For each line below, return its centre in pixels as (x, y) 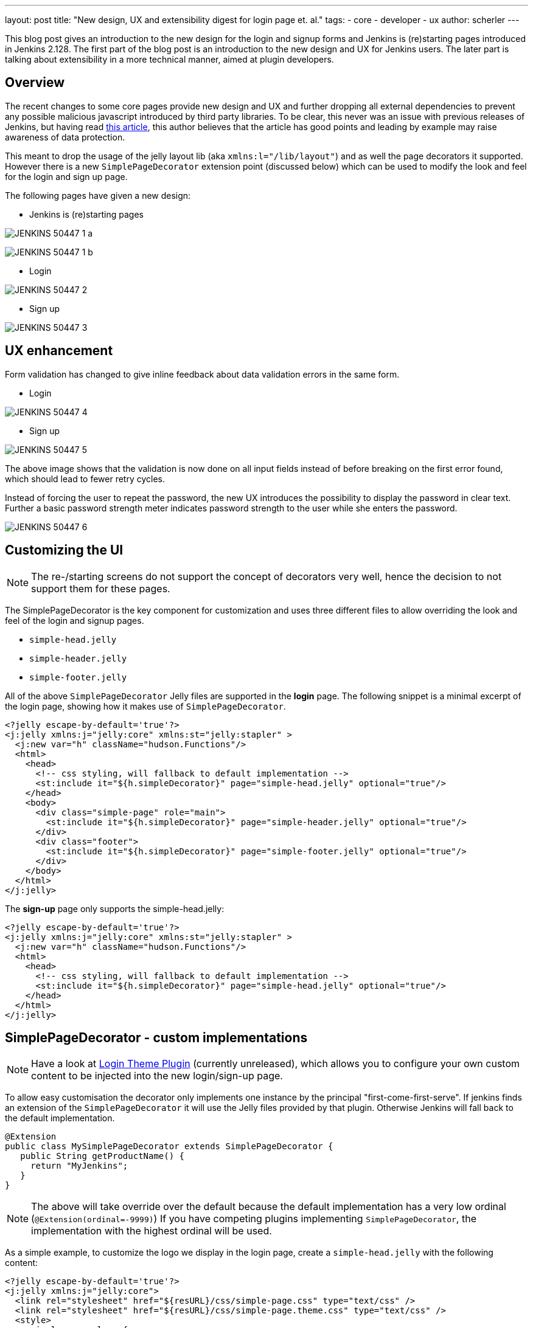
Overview (35, 83)
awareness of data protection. (65, 137)
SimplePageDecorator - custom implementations (156, 1037)
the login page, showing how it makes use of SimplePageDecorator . (145, 706)
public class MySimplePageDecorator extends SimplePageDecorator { (169, 1146)
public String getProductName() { (103, 1156)
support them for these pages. (101, 588)
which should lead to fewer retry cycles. (85, 479)
